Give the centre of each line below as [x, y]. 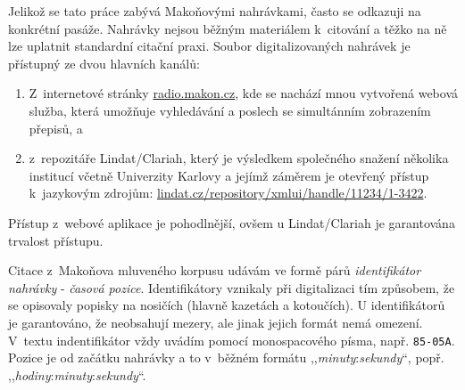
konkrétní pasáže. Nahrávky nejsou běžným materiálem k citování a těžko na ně [228, 28]
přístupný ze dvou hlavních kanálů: [104, 63]
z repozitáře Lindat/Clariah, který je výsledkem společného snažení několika [239, 158]
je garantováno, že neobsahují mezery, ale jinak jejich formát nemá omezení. [216, 322]
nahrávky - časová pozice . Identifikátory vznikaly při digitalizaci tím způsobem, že [232, 287]
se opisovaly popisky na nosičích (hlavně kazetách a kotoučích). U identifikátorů [227, 305]
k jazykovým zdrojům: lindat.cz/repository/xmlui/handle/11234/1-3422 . [228, 193]
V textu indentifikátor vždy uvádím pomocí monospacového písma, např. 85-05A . [232, 340]
